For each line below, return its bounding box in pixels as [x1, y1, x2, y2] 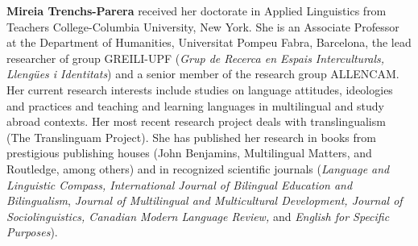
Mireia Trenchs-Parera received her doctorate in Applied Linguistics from [6, 2, 387, 19]
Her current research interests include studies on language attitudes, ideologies [6, 81, 393, 98]
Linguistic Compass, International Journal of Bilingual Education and [6, 176, 353, 193]
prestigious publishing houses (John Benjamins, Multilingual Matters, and [6, 144, 372, 161]
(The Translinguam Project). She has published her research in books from [6, 128, 376, 145]
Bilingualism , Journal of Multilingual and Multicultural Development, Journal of [6, 192, 403, 209]
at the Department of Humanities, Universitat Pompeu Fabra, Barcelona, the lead [6, 34, 412, 51]
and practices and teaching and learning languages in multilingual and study [6, 97, 385, 114]
